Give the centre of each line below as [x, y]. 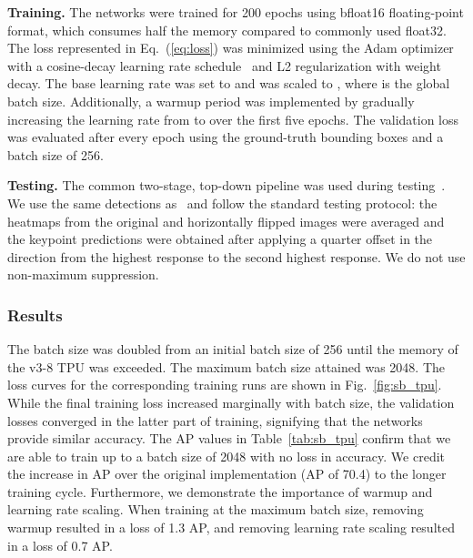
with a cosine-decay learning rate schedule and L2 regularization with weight [224, 65]
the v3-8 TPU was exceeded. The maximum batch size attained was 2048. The [226, 366]
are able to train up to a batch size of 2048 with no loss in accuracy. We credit [226, 456]
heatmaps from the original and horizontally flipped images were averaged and [226, 221]
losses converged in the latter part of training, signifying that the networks [215, 420]
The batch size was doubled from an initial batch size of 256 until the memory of [233, 349]
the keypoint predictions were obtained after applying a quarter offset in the [220, 239]
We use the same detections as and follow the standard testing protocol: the [222, 203]
